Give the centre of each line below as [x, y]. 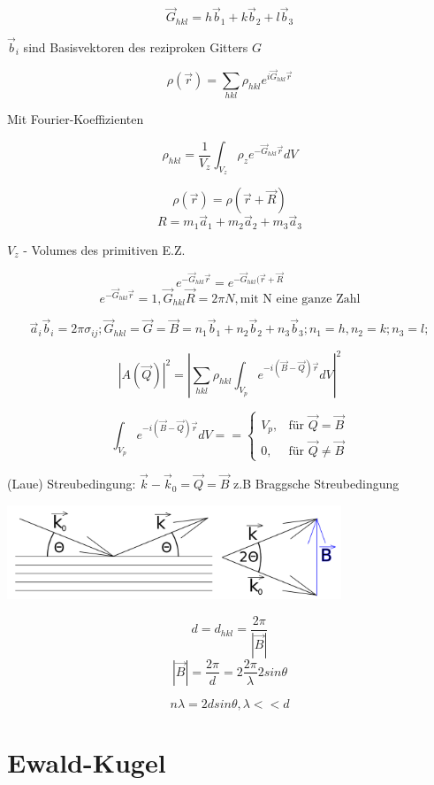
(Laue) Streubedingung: [72, 484]
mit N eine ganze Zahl [300, 299]
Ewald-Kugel [87, 762]
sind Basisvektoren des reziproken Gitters [136, 46]
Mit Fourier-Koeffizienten [76, 119]
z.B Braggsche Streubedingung [316, 484]
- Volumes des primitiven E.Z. [104, 249]
